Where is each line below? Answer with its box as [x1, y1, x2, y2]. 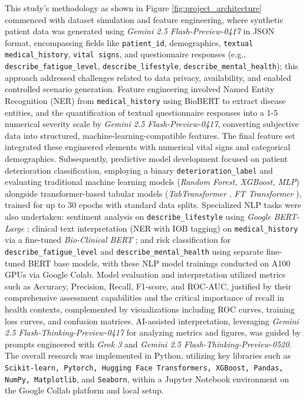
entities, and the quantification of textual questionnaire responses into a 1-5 [5, 106, 278, 118]
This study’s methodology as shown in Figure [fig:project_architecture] [5, 2, 262, 14]
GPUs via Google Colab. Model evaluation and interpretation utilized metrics [5, 268, 286, 281]
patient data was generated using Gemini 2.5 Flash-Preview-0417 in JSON [5, 25, 275, 37]
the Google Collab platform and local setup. [5, 384, 164, 396]
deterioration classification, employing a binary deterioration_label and [5, 164, 273, 176]
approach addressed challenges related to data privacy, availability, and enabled [5, 71, 291, 83]
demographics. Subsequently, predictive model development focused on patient [5, 152, 288, 164]
